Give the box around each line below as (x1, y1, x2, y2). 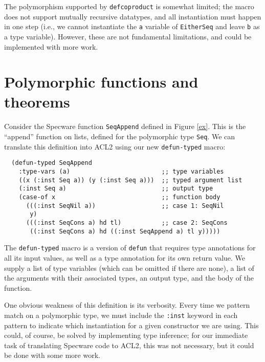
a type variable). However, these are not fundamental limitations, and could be (4, 31, 252, 41)
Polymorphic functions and (4, 71, 198, 92)
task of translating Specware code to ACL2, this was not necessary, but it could (4, 339, 254, 350)
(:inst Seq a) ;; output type (18, 185, 213, 193)
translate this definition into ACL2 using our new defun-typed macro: (4, 141, 226, 152)
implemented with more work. (4, 41, 98, 52)
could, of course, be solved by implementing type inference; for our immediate (4, 330, 248, 340)
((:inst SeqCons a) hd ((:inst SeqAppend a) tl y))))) (30, 227, 220, 235)
